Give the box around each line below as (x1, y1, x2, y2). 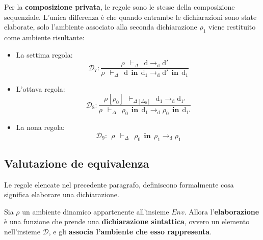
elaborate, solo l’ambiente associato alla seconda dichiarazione (4, 21, 197, 32)
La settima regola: (16, 49, 73, 60)
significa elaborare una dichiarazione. (4, 189, 119, 200)
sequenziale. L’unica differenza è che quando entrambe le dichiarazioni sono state (4, 11, 257, 22)
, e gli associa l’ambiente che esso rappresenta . (48, 226, 212, 237)
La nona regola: (16, 122, 65, 132)
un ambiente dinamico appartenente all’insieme (22, 206, 169, 217)
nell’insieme (4, 226, 40, 237)
